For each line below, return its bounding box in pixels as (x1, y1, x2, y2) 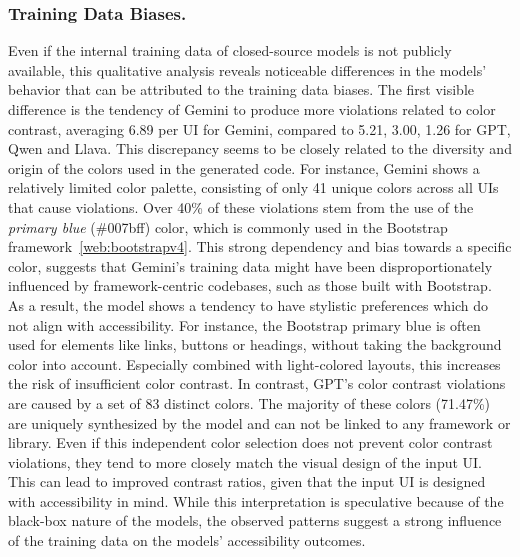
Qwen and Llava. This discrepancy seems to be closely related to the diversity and (8, 138, 512, 159)
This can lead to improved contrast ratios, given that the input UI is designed (8, 471, 486, 492)
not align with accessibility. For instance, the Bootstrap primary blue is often (8, 314, 481, 335)
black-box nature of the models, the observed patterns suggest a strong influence (8, 510, 502, 531)
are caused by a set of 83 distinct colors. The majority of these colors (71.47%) (8, 392, 491, 413)
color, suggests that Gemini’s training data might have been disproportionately (8, 255, 493, 276)
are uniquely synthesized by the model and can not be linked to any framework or (8, 412, 511, 433)
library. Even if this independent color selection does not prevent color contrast (8, 432, 493, 453)
